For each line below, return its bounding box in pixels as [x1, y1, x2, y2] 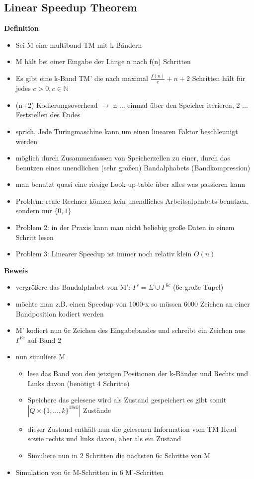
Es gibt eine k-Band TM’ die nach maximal [15, 73, 148, 83]
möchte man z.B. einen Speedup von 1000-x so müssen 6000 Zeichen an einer [15, 299, 250, 309]
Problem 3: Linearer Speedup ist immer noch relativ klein [15, 248, 192, 259]
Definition [4, 23, 39, 33]
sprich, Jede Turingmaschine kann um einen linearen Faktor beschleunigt [15, 126, 238, 136]
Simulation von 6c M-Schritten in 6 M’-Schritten [15, 467, 164, 477]
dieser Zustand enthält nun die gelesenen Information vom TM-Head [27, 423, 237, 434]
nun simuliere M [15, 351, 66, 362]
